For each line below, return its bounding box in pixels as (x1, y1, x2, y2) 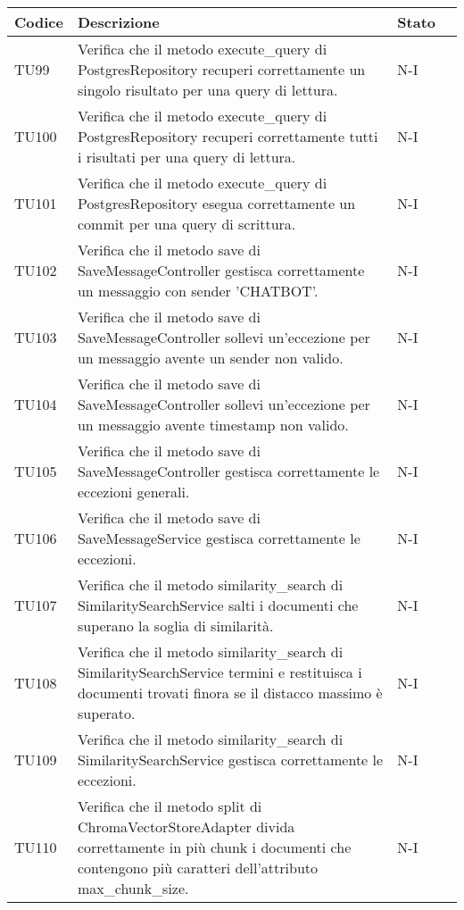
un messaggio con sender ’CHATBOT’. (77, 280, 319, 301)
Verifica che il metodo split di (77, 796, 262, 816)
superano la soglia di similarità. (77, 615, 274, 636)
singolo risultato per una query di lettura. (77, 79, 338, 100)
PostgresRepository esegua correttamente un (77, 193, 356, 213)
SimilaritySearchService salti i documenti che (77, 595, 359, 615)
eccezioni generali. (77, 481, 190, 502)
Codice (14, 12, 63, 32)
